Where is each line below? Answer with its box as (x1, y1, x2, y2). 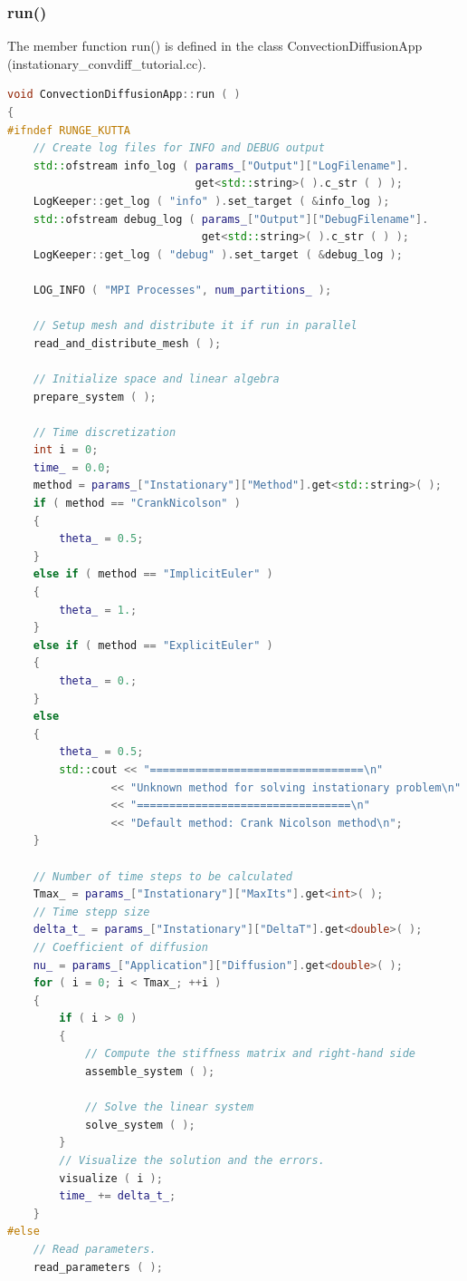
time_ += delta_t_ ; (59, 1189, 176, 1203)
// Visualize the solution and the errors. (59, 1154, 325, 1168)
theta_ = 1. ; (59, 603, 138, 616)
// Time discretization (33, 425, 176, 439)
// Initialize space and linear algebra (33, 372, 280, 385)
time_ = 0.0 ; (33, 461, 111, 474)
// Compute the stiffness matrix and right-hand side (84, 1047, 416, 1061)
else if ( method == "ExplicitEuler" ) (33, 638, 273, 652)
